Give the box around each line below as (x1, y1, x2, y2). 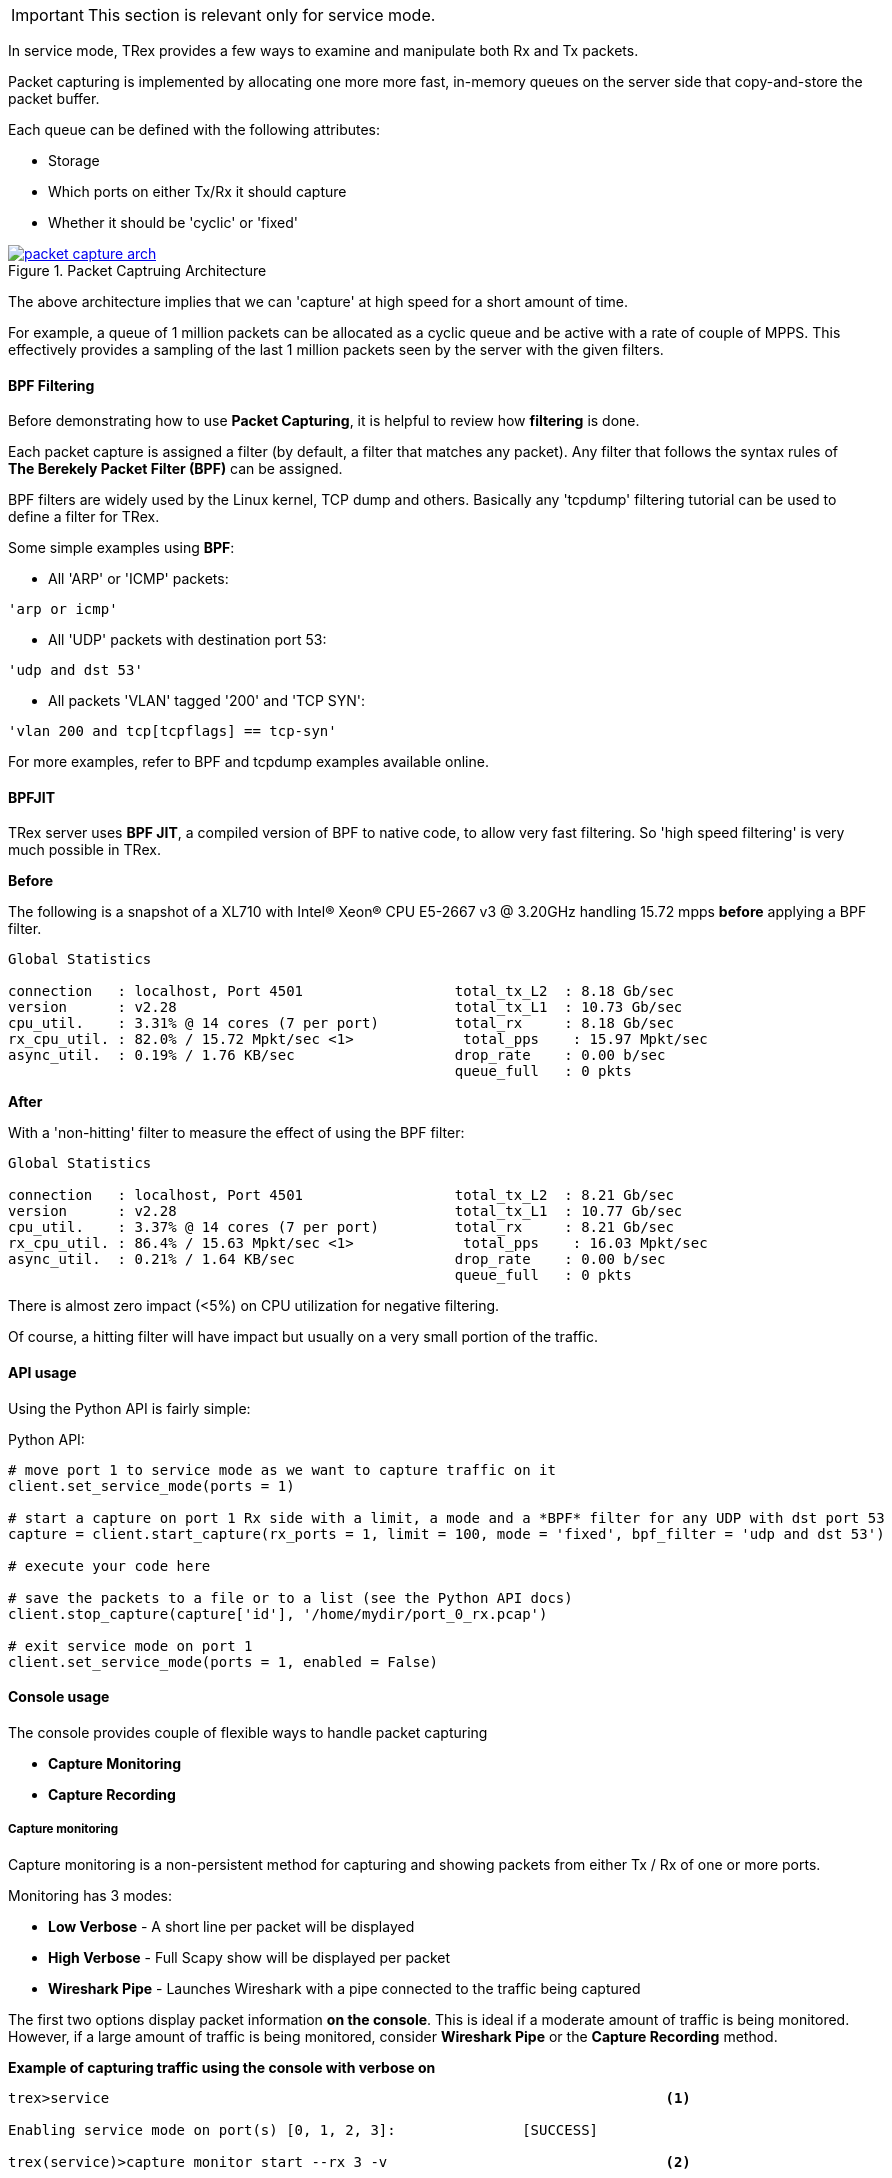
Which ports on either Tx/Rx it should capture (48, 183, 347, 200)
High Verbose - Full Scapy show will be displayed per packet (48, 1948, 451, 1966)
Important (11, 5, 84, 25)
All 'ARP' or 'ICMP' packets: (48, 570, 229, 588)
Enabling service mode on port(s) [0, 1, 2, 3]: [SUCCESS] (8, 2121, 599, 2138)
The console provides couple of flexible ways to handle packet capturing (8, 1723, 488, 1741)
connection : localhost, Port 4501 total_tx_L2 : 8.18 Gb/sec (8, 983, 674, 1000)
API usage (8, 1364, 77, 1382)
